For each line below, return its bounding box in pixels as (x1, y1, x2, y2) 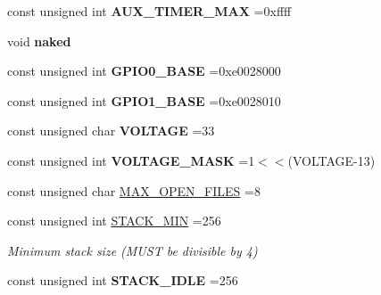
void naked (7, 31, 71, 50)
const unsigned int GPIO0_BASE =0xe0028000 (7, 61, 281, 80)
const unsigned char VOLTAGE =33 (7, 121, 215, 140)
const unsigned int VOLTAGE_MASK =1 (7, 151, 255, 169)
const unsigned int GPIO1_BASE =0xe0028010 (7, 91, 281, 110)
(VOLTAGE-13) (287, 151, 376, 169)
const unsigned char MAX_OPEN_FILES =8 (7, 181, 261, 200)
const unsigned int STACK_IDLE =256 (7, 271, 238, 290)
